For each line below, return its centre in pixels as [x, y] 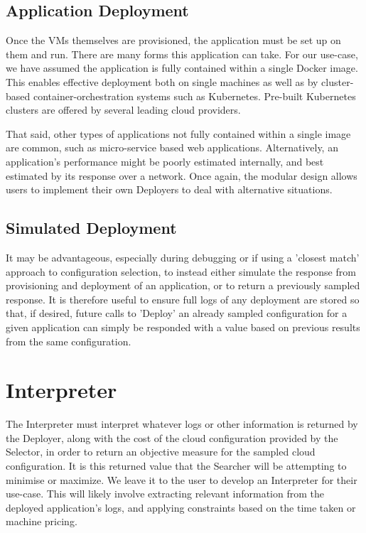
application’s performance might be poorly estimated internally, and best [165, 161]
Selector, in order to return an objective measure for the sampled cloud [161, 452]
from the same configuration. [69, 341]
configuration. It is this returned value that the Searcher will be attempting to [176, 465]
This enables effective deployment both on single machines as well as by [162, 81]
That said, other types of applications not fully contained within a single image [178, 133]
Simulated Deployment [91, 228]
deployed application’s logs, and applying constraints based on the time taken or [181, 507]
